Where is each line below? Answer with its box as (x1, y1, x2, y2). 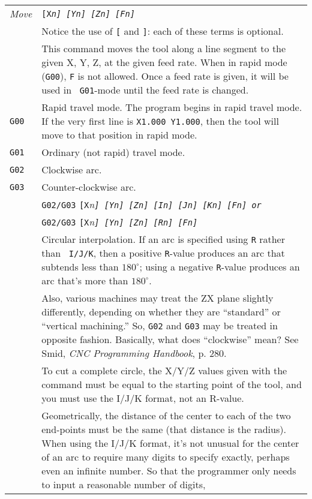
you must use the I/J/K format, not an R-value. (41, 391, 244, 405)
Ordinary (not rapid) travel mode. (41, 145, 185, 159)
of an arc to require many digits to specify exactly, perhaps (41, 450, 290, 464)
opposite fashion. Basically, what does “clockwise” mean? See (41, 332, 299, 346)
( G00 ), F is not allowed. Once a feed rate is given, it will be (41, 69, 289, 83)
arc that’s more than (41, 273, 128, 287)
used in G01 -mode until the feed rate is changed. (41, 83, 249, 97)
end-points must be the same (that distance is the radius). (41, 422, 286, 436)
